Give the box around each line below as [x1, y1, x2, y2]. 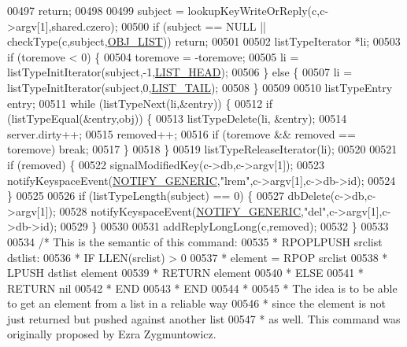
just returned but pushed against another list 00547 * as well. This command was [7, 310, 401, 327]
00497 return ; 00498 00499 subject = [7, 2, 184, 18]
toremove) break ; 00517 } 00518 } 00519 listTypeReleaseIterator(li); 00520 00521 [7, 141, 398, 157]
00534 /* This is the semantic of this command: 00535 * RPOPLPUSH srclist [7, 233, 383, 249]
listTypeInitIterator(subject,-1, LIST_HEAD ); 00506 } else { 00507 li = [7, 64, 353, 80]
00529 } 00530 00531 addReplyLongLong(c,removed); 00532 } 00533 [60, 218, 389, 234]
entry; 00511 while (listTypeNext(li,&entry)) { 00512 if [7, 94, 272, 111]
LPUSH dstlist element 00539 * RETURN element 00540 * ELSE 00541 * [7, 264, 364, 281]
